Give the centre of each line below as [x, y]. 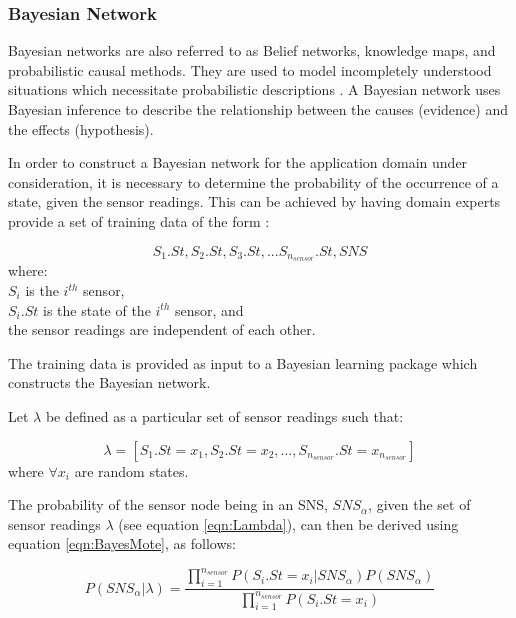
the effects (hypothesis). [81, 128]
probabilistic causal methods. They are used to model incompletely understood [250, 69]
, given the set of [419, 504]
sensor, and [209, 309]
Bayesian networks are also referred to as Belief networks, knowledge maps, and [252, 50]
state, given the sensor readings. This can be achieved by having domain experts [254, 201]
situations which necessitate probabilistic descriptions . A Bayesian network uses [254, 89]
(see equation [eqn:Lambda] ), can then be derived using [288, 523]
